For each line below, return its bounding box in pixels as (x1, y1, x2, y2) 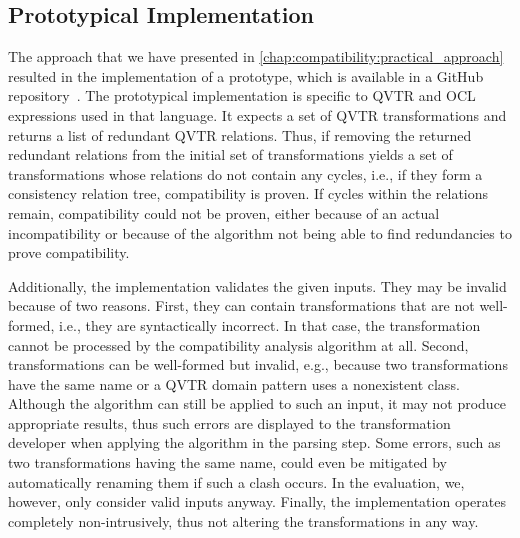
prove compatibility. (8, 242, 130, 263)
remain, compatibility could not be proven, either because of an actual (8, 202, 440, 223)
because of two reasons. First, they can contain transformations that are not (8, 295, 475, 316)
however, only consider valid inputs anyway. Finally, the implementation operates (8, 491, 506, 512)
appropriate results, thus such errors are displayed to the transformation (8, 412, 451, 433)
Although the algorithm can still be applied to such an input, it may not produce (8, 393, 507, 414)
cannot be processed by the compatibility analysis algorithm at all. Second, (8, 334, 469, 355)
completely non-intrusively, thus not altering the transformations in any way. (8, 510, 479, 531)
